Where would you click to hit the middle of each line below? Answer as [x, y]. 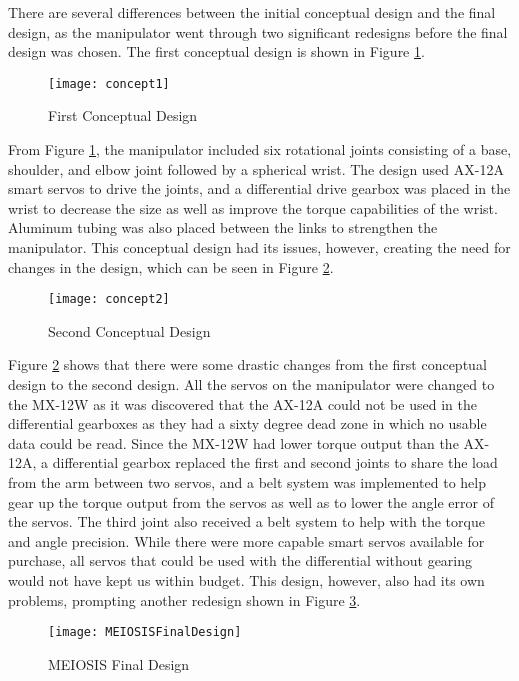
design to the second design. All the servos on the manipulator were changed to [251, 384]
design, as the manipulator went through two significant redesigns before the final [258, 31]
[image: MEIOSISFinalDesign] [145, 632]
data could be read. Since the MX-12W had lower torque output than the [233, 442]
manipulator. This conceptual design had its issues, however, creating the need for [259, 247]
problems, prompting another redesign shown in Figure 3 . [184, 599]
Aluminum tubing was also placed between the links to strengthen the [223, 227]
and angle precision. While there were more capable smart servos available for [246, 540]
